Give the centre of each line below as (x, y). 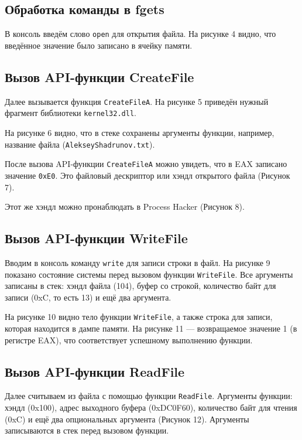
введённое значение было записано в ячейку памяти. (99, 45)
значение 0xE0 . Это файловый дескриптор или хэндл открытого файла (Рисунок (147, 175)
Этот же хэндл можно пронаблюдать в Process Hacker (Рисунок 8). (125, 207)
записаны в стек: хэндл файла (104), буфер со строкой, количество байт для (140, 286)
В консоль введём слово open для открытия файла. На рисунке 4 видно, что (140, 34)
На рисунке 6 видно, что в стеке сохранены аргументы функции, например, (140, 132)
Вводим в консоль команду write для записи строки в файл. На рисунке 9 (138, 262)
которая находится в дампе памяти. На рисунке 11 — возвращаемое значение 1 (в (151, 328)
